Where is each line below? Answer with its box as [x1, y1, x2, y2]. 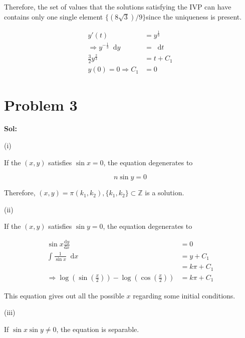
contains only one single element [4, 11, 103, 22]
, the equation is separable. [56, 323, 139, 334]
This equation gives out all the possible [4, 290, 124, 300]
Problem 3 [4, 94, 78, 115]
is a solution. [145, 187, 184, 198]
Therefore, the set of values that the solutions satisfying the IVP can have [4, 2, 231, 12]
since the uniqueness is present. [146, 11, 242, 22]
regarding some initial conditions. [133, 290, 235, 300]
